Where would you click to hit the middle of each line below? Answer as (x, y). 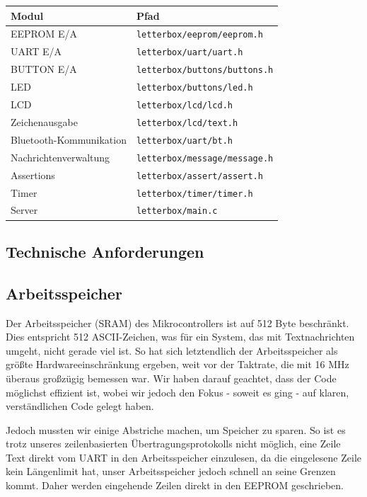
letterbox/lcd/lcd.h (184, 105)
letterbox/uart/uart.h (190, 53)
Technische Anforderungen (105, 251)
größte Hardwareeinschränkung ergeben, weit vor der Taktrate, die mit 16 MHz (177, 364)
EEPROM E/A (44, 34)
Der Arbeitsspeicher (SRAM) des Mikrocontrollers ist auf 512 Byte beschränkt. (177, 322)
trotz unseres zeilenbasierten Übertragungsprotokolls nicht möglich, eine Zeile (173, 444)
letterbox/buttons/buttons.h (205, 70)
